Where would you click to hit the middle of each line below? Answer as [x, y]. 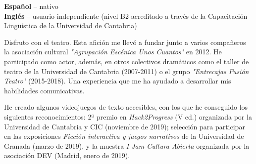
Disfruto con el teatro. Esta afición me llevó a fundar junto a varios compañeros [125, 42]
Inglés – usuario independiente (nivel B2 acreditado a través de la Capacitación [126, 16]
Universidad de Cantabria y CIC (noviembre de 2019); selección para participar [125, 126]
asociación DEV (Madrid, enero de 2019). [67, 155]
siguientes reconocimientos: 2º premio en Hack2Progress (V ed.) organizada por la [128, 116]
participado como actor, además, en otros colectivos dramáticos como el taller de [127, 61]
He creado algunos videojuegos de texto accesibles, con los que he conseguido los [126, 107]
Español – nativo [31, 6]
